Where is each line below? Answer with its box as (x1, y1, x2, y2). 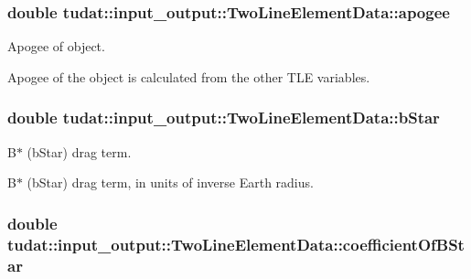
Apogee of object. (7, 37, 105, 56)
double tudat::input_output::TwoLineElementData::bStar (7, 106, 440, 129)
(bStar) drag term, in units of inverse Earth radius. (27, 173, 314, 192)
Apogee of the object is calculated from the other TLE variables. (7, 67, 370, 86)
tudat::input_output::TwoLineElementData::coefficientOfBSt (7, 232, 465, 255)
